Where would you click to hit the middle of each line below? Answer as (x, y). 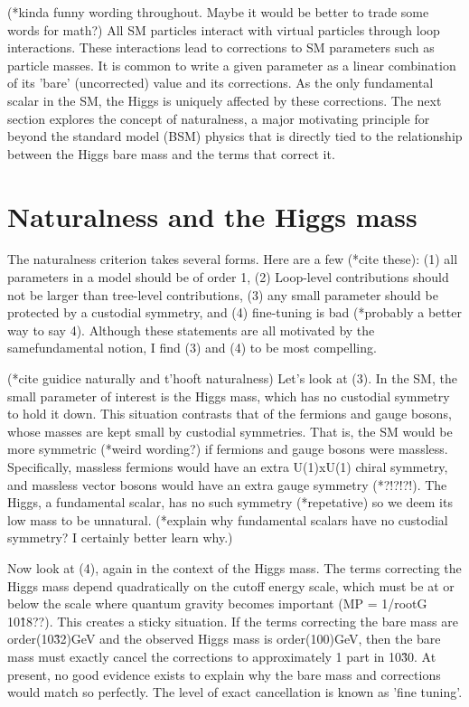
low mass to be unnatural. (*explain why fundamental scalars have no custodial (228, 519)
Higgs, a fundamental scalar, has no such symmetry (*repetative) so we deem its (230, 502)
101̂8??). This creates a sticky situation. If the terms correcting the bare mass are (233, 621)
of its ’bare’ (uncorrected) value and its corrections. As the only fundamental (220, 83)
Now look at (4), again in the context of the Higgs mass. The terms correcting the (234, 567)
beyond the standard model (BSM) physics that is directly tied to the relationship (235, 136)
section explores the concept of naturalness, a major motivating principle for (219, 118)
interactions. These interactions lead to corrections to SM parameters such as (221, 47)
